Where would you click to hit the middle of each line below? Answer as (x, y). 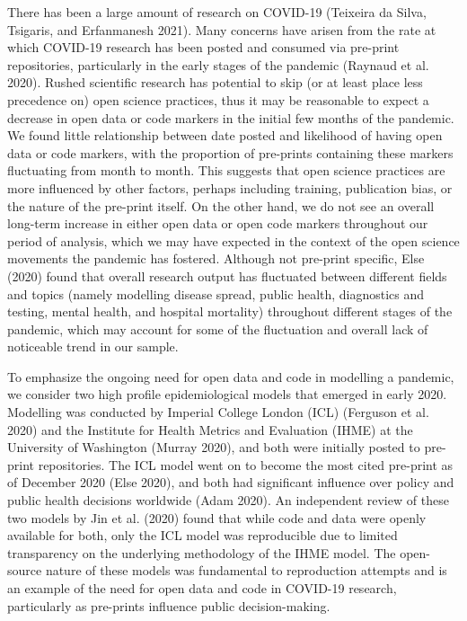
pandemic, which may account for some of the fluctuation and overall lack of (218, 328)
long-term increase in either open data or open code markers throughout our (218, 223)
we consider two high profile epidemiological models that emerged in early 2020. (227, 394)
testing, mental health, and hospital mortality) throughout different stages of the (230, 311)
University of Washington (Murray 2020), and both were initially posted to (214, 447)
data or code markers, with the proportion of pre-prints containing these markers (230, 152)
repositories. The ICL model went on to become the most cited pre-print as (246, 464)
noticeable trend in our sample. (93, 346)
